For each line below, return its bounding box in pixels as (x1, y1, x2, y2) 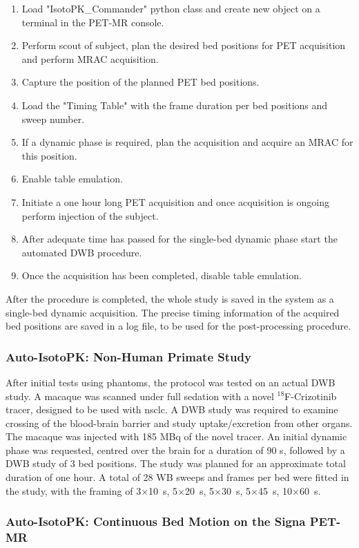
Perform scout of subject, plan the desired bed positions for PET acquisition (21, 38, 346, 53)
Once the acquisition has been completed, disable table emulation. (21, 268, 302, 283)
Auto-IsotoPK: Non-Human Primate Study (6, 348, 251, 365)
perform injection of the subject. (21, 208, 159, 223)
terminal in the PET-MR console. (21, 15, 164, 29)
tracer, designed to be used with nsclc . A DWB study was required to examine (6, 402, 338, 417)
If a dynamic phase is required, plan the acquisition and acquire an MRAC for (21, 135, 353, 149)
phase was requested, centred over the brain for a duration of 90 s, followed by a (6, 442, 345, 457)
